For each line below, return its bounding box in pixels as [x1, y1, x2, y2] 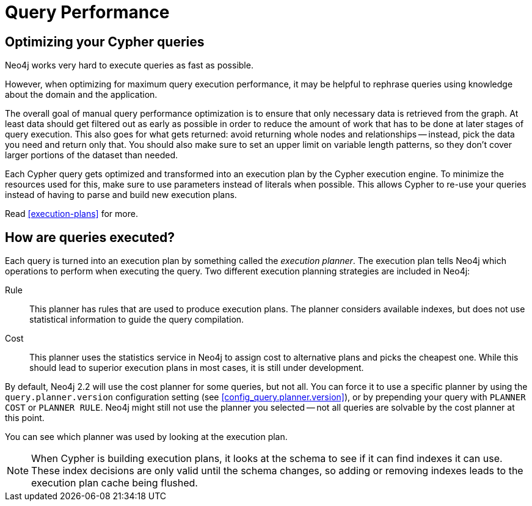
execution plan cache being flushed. [31, 477, 198, 490]
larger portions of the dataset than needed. [5, 150, 178, 161]
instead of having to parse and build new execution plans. [5, 189, 237, 200]
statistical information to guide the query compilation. [29, 314, 244, 325]
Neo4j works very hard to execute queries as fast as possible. [5, 60, 253, 71]
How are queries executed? [5, 229, 175, 245]
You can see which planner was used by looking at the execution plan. [5, 431, 288, 442]
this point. [5, 413, 45, 424]
